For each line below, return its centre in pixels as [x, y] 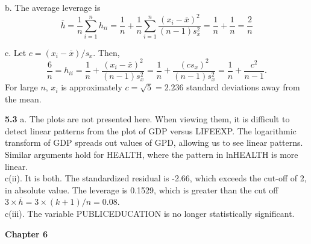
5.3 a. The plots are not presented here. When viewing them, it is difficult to [147, 119]
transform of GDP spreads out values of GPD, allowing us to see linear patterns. [154, 142]
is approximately [92, 87]
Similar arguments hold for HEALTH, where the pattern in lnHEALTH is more [152, 155]
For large [21, 87]
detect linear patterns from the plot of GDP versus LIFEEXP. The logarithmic [151, 130]
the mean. [23, 99]
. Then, [106, 52]
